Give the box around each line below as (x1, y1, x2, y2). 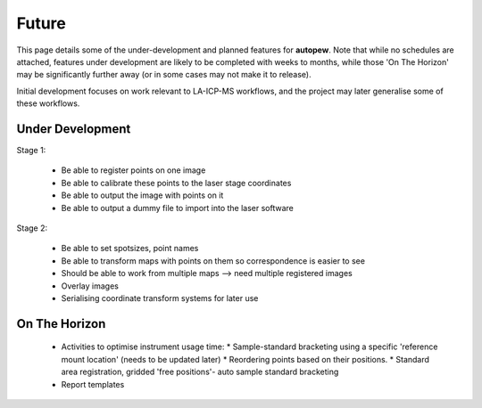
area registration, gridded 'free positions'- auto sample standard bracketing (61, 366, 339, 378)
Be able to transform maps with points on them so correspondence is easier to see (61, 255, 366, 266)
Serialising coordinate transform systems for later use (61, 292, 259, 303)
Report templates (61, 379, 125, 389)
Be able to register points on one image (61, 165, 206, 175)
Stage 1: (16, 145, 46, 156)
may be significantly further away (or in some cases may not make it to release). (16, 69, 312, 80)
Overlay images (61, 281, 120, 291)
